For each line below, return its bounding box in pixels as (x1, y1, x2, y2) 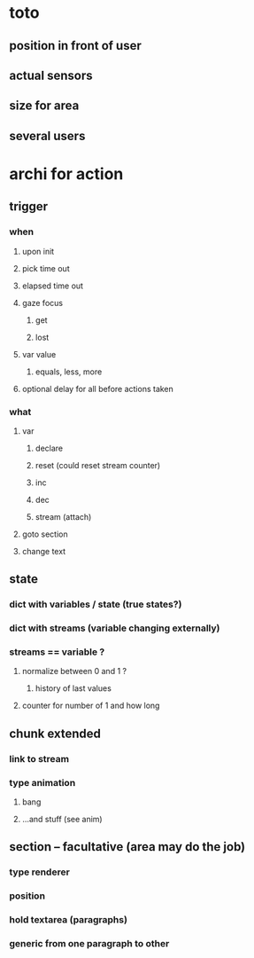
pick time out (21, 263, 70, 273)
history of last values (35, 683, 112, 694)
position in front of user (9, 38, 142, 53)
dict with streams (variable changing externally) (9, 622, 220, 634)
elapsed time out (21, 280, 84, 291)
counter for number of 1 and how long (21, 700, 160, 711)
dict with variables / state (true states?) (9, 598, 182, 610)
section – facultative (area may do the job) (9, 839, 246, 854)
